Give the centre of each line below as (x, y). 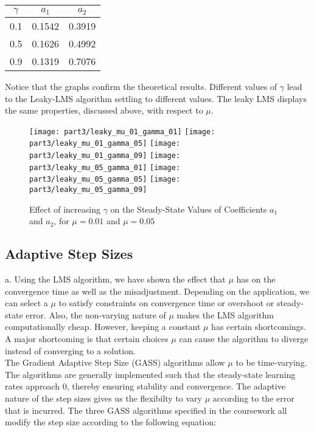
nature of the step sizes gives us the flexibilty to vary (103, 398)
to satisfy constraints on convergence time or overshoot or (166, 303)
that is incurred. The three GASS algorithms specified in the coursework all (146, 410)
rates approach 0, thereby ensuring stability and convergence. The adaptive (145, 386)
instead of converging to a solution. (70, 350)
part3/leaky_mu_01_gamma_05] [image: (105, 144)
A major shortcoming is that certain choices (87, 339)
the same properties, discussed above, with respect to (104, 110)
